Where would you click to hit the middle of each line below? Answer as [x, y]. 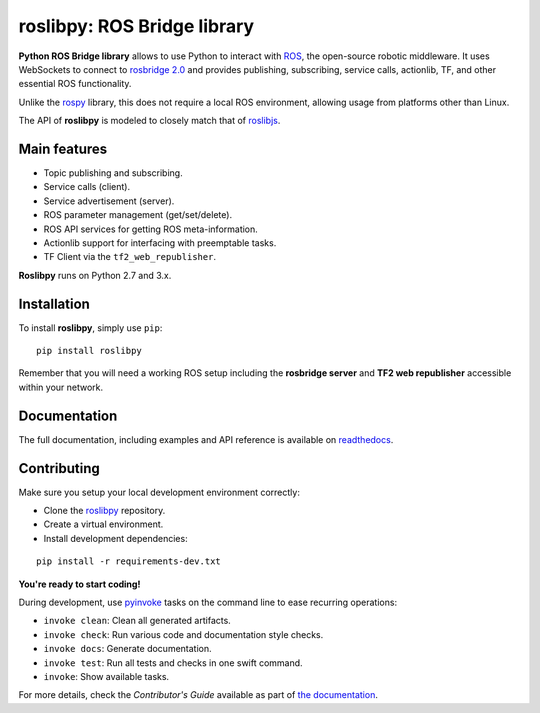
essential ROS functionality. [75, 84]
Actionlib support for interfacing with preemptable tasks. [160, 242]
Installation [54, 303]
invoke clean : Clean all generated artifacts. [137, 621]
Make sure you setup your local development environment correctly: [159, 492]
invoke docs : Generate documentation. [127, 649]
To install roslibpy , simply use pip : [90, 327]
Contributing [59, 468]
